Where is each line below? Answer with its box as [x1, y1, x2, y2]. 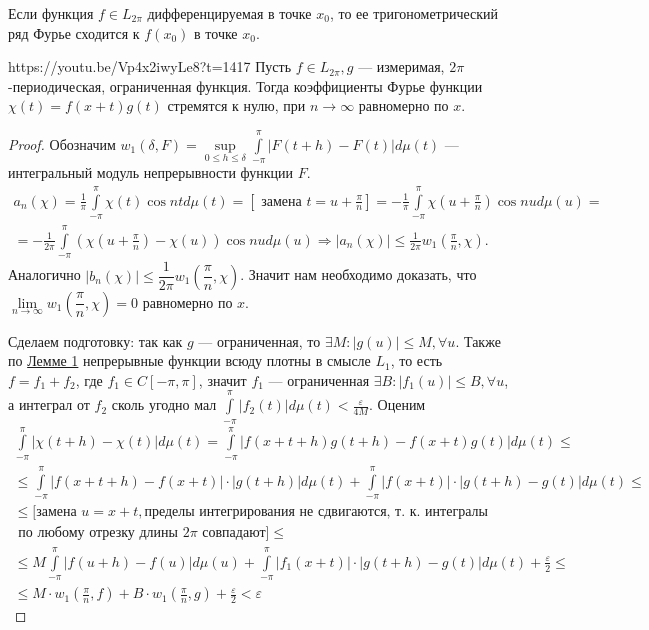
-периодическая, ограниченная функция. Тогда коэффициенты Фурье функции [8, 75, 483, 96]
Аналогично [8, 264, 81, 285]
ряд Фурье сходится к [8, 22, 140, 43]
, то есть [390, 350, 443, 371]
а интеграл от [8, 394, 90, 415]
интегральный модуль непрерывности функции [8, 162, 294, 183]
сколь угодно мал [111, 394, 217, 415]
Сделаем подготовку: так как [8, 330, 183, 351]
